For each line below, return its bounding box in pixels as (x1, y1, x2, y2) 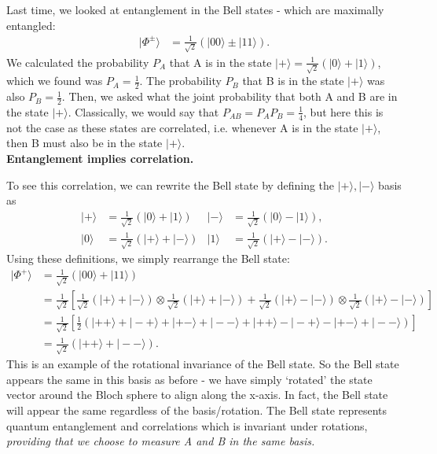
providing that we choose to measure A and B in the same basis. (6, 433, 315, 449)
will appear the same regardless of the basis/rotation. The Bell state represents (6, 401, 387, 418)
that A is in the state (169, 54, 272, 70)
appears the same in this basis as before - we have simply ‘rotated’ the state (6, 371, 373, 387)
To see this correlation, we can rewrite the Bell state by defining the (6, 176, 335, 193)
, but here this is (303, 103, 384, 120)
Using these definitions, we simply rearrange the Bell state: (6, 250, 290, 267)
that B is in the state (242, 72, 344, 89)
